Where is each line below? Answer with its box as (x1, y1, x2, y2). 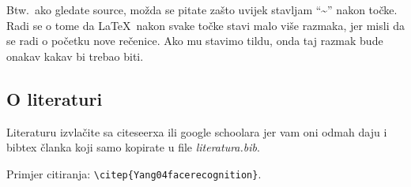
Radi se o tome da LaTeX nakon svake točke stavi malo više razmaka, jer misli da (6, 17, 405, 33)
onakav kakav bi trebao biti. (6, 47, 144, 64)
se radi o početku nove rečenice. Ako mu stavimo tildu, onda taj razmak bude (6, 32, 383, 49)
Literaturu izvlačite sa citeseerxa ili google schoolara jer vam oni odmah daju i (6, 123, 387, 140)
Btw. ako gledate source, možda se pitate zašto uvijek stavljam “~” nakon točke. (6, 2, 398, 17)
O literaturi (6, 86, 103, 110)
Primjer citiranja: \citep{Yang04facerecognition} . (6, 165, 262, 181)
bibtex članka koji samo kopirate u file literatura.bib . (6, 139, 260, 155)
